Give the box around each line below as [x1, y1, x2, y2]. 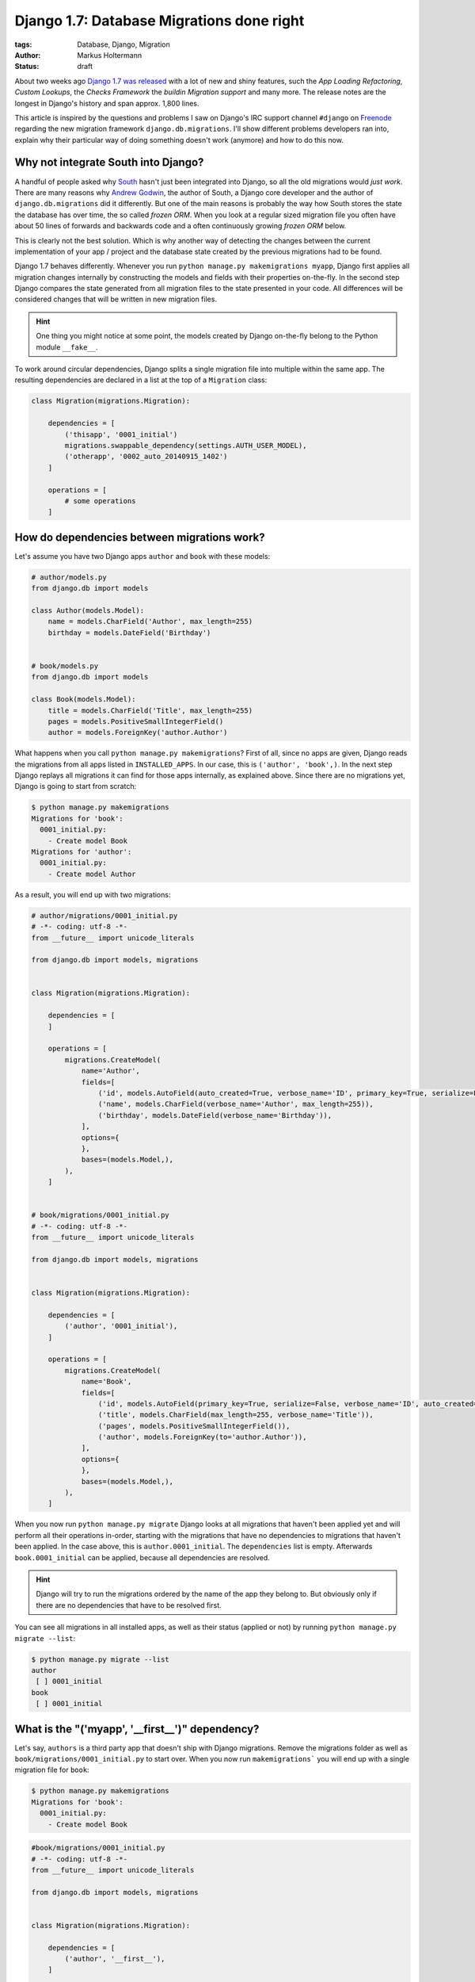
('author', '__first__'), [64, 1954, 165, 1964]
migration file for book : [14, 1765, 90, 1775]
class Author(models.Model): [31, 606, 145, 614]
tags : [14, 40, 32, 49]
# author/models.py [31, 572, 107, 582]
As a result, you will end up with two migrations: [14, 890, 171, 899]
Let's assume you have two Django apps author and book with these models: [14, 551, 271, 561]
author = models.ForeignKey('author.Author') [47, 728, 228, 737]
